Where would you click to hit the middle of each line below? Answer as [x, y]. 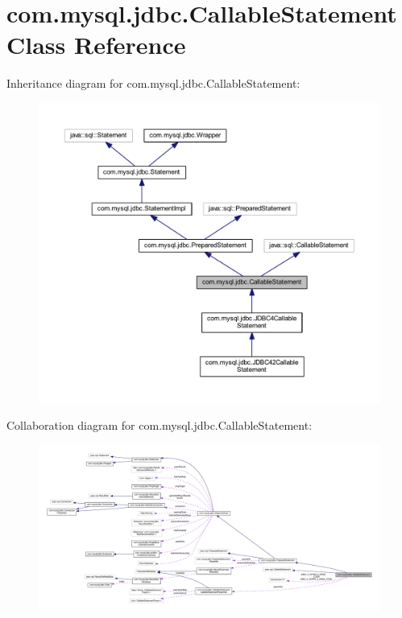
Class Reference [96, 45]
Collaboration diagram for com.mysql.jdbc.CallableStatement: [160, 425]
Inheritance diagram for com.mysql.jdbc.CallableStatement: [153, 83]
